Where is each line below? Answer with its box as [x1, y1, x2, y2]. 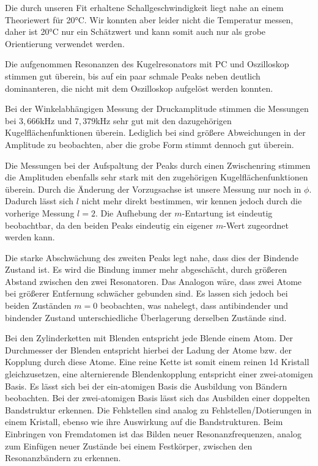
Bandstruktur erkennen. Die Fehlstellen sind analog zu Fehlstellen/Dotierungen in [5, 403, 312, 416]
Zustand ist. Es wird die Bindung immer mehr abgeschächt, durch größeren [5, 263, 287, 276]
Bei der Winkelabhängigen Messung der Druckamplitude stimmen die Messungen [5, 102, 309, 115]
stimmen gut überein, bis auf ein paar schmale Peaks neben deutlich [5, 69, 261, 82]
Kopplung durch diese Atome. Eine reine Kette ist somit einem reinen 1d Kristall [5, 355, 309, 368]
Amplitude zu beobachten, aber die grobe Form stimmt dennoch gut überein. [5, 138, 294, 150]
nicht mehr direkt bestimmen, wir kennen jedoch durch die [81, 194, 302, 207]
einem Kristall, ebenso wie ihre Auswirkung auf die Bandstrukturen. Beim [5, 415, 283, 428]
